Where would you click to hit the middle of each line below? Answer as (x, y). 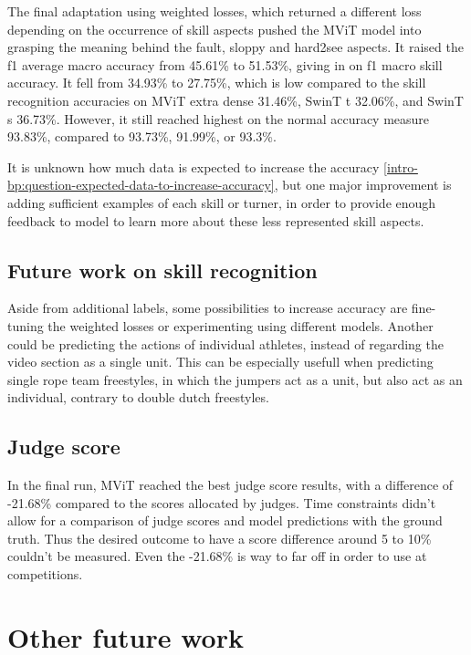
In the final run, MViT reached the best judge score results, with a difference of (230, 485)
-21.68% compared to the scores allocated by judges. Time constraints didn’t (222, 502)
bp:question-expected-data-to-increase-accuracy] (141, 185)
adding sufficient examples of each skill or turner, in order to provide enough (222, 202)
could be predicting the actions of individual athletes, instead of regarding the (225, 343)
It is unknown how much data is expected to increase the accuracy (194, 166)
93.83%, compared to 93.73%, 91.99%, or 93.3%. (142, 136)
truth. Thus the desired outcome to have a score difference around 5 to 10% (220, 538)
